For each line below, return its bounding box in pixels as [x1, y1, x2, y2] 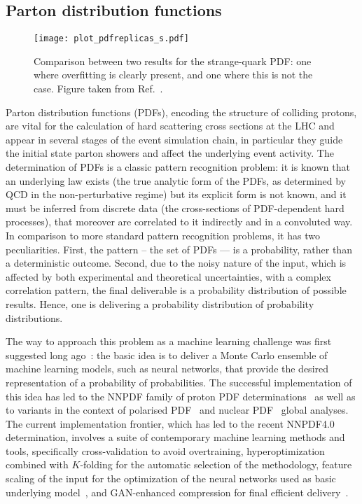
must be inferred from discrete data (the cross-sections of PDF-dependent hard [6, 200, 344, 215]
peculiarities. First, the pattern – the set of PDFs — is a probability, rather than [6, 241, 352, 256]
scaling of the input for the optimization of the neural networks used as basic [6, 471, 336, 486]
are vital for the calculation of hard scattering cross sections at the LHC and [6, 118, 335, 133]
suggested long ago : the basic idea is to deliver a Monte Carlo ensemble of [6, 347, 328, 362]
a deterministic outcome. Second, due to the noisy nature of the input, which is [6, 255, 347, 270]
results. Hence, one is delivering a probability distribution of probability [6, 296, 314, 311]
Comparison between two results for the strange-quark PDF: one [34, 53, 312, 68]
